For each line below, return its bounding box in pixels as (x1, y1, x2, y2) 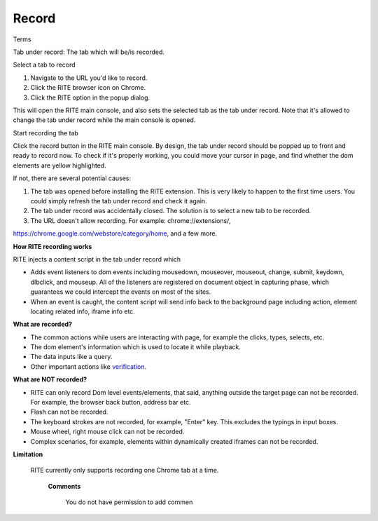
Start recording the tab (13, 128, 78, 137)
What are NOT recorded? (13, 375, 87, 384)
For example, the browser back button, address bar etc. (30, 398, 191, 407)
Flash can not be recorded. (30, 407, 108, 417)
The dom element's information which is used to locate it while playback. (30, 343, 241, 351)
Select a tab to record (13, 60, 76, 69)
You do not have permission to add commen (65, 498, 193, 506)
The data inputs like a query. (30, 353, 113, 361)
